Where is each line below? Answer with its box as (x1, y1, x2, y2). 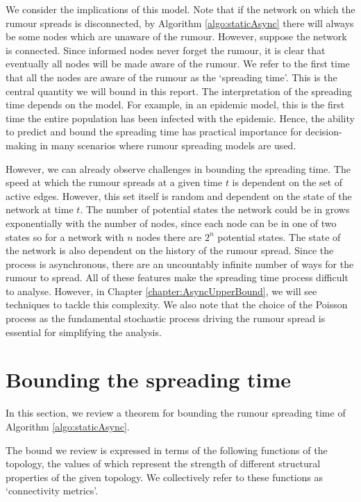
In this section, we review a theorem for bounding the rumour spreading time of (6, 405, 346, 420)
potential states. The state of (217, 229, 341, 244)
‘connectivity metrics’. (6, 483, 99, 498)
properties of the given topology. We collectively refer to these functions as (6, 469, 324, 484)
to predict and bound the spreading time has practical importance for (6, 124, 302, 139)
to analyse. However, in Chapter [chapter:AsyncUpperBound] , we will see (6, 283, 317, 298)
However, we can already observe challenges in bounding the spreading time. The (6, 161, 351, 176)
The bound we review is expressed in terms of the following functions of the (6, 442, 328, 457)
